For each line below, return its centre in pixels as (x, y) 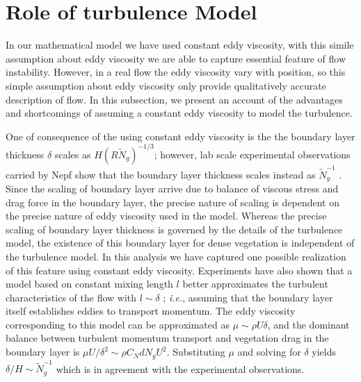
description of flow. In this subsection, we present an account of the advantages (174, 99)
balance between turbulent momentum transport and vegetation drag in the (167, 338)
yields (324, 352)
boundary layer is (43, 352)
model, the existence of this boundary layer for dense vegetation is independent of (180, 243)
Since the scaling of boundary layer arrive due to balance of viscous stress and (172, 188)
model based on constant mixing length (89, 284)
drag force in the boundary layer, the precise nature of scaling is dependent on (173, 202)
